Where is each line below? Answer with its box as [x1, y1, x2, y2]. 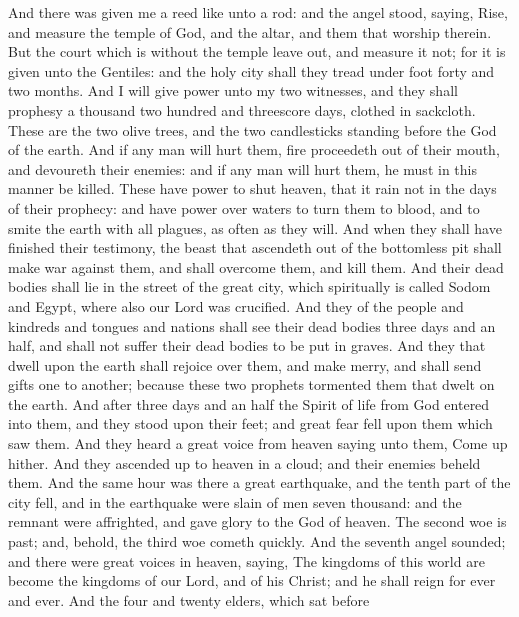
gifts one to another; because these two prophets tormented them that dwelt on [8, 374, 495, 395]
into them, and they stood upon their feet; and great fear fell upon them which [8, 413, 493, 434]
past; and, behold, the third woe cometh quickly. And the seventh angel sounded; [8, 531, 506, 552]
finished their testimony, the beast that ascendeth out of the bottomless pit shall [8, 237, 502, 258]
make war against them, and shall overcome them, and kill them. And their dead [8, 256, 504, 277]
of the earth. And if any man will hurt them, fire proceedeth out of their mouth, [8, 139, 500, 160]
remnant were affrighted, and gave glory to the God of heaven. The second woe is [8, 511, 507, 532]
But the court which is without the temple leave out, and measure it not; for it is [8, 41, 506, 62]
